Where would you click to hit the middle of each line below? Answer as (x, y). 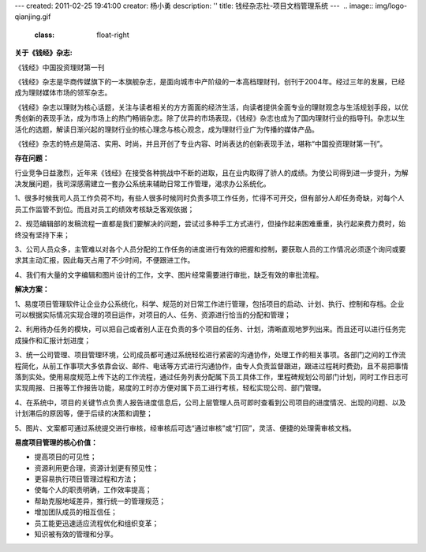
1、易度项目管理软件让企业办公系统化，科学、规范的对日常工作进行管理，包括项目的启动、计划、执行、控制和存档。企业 (209, 304)
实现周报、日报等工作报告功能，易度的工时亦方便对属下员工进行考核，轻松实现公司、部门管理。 (170, 388)
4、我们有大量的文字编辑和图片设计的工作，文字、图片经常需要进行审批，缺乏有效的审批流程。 (169, 274)
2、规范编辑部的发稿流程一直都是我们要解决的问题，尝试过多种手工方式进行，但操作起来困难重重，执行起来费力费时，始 (210, 224)
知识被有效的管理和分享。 (76, 534)
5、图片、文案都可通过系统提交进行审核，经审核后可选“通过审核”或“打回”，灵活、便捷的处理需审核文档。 (185, 428)
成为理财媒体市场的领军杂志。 (63, 93)
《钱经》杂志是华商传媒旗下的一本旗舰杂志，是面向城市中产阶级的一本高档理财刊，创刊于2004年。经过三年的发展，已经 (210, 81)
